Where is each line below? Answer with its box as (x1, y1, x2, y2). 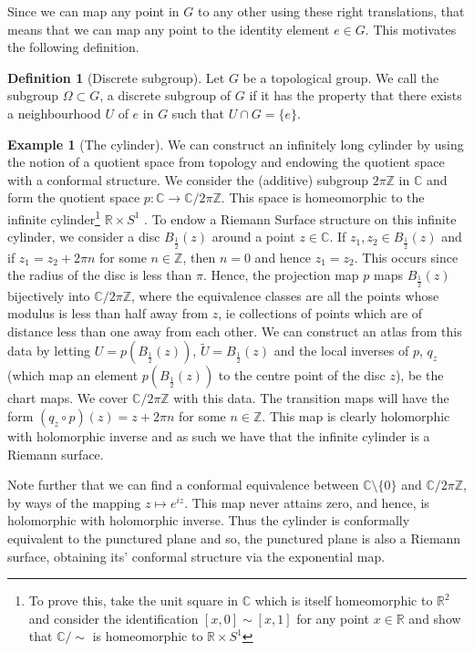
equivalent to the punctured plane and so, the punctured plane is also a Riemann (7, 528, 461, 547)
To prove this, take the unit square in (28, 591, 239, 610)
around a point (211, 227, 295, 246)
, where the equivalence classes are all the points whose (130, 285, 439, 305)
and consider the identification (28, 608, 199, 627)
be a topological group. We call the (242, 67, 439, 87)
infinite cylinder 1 (7, 206, 100, 228)
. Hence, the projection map (202, 265, 359, 285)
